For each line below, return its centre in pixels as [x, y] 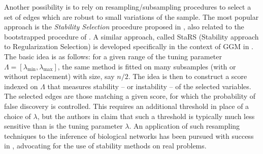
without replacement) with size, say [59, 76]
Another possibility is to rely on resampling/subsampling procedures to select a [128, 7]
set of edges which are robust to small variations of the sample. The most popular [131, 16]
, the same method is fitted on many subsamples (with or [147, 66]
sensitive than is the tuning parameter [63, 126]
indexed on [21, 86]
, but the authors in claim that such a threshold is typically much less [146, 116]
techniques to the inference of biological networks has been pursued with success [129, 136]
